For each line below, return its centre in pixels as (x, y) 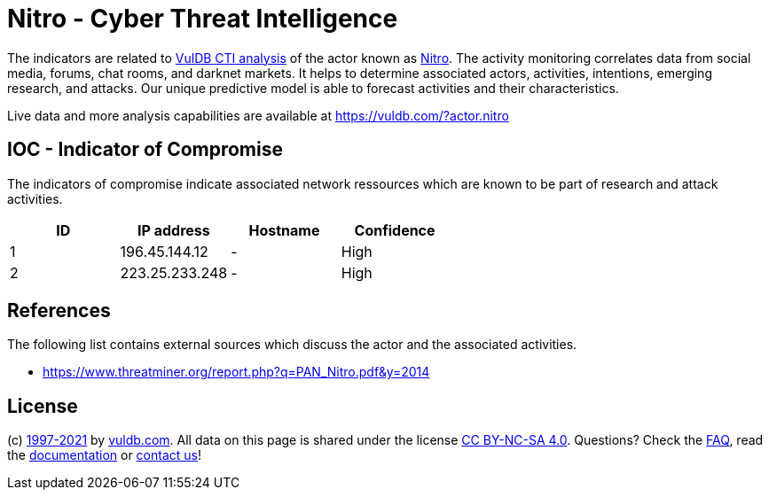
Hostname (284, 230)
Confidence (395, 230)
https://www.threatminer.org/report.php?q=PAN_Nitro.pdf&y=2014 (236, 372)
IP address (174, 230)
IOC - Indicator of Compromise (145, 150)
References (59, 311)
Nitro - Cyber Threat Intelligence (203, 19)
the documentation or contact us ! (104, 455)
